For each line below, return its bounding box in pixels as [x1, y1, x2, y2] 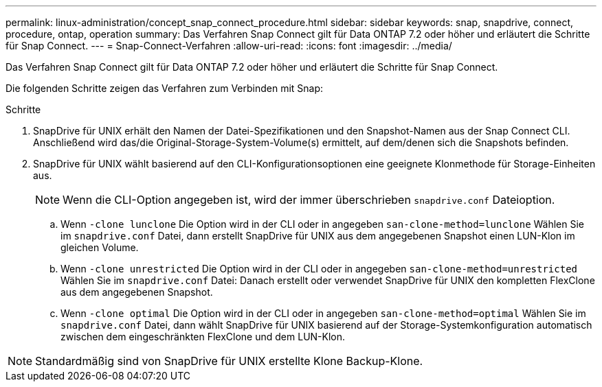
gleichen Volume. [60, 242, 139, 253]
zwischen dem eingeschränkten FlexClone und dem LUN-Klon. [60, 331, 346, 342]
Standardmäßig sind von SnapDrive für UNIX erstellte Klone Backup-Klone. [35, 354, 423, 368]
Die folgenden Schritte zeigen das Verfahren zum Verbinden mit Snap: [5, 82, 324, 94]
